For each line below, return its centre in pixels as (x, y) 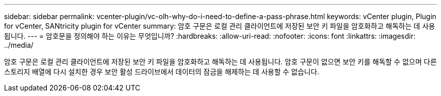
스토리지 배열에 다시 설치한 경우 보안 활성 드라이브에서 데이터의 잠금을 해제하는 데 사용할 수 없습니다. (162, 72)
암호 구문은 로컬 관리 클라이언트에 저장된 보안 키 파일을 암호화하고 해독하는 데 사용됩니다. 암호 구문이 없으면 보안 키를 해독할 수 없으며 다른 (220, 62)
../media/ (19, 45)
